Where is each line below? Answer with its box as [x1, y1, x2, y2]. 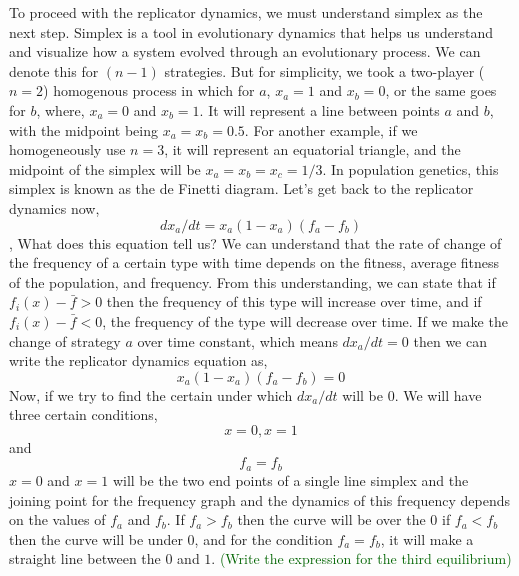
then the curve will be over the [237, 509, 426, 530]
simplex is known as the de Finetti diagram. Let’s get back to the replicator [9, 178, 474, 199]
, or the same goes [385, 80, 497, 101]
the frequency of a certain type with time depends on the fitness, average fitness [9, 252, 500, 273]
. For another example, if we [244, 119, 418, 140]
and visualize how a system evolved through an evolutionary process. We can [9, 41, 481, 62]
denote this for [9, 60, 99, 81]
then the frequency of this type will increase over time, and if [106, 291, 482, 312]
